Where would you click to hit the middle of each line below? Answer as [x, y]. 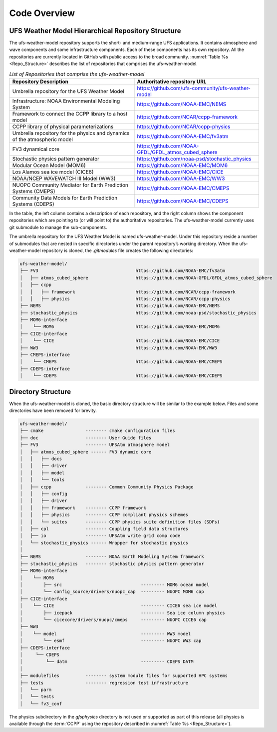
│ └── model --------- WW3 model [105, 633]
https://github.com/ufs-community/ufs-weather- [194, 88]
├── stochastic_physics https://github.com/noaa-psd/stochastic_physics [138, 313]
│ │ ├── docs [41, 459]
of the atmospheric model [43, 139]
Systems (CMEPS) [34, 191]
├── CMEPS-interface [45, 355]
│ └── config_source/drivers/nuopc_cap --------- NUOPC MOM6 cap [112, 592]
